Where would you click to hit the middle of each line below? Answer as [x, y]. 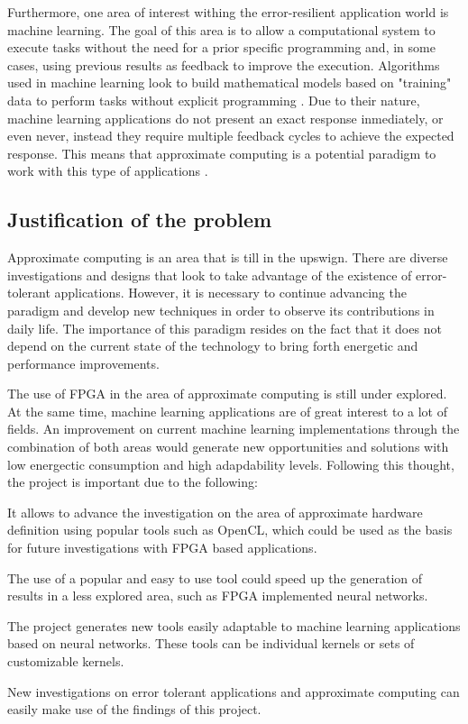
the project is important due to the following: [133, 482]
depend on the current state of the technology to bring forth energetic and [213, 346]
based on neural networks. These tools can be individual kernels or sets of [211, 643]
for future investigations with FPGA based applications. [162, 548]
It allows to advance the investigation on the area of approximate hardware [215, 512]
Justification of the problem [140, 220]
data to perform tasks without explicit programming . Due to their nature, [214, 100]
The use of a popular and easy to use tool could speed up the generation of [215, 577]
